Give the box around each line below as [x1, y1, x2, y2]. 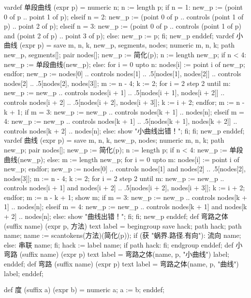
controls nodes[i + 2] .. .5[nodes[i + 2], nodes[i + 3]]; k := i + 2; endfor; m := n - [4, 97, 245, 107]
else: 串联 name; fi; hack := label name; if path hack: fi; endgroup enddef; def [4, 239, 234, 249]
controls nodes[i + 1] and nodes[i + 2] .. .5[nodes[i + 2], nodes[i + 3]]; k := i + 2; [4, 182, 245, 193]
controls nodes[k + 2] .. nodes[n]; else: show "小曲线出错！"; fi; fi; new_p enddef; [4, 125, 245, 135]
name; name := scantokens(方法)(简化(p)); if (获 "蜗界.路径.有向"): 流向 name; [4, 230, 241, 240]
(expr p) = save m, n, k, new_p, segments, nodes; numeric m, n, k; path [19, 40, 235, 50]
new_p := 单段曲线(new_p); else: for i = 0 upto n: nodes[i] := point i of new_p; [4, 59, 245, 69]
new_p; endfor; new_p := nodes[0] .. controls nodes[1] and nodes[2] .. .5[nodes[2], [4, 164, 246, 174]
